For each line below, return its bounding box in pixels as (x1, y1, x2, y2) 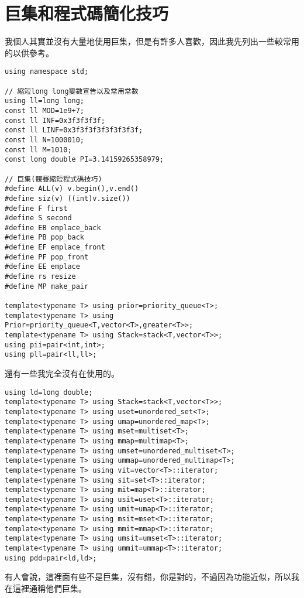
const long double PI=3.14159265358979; (5, 155, 164, 164)
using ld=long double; (5, 388, 93, 397)
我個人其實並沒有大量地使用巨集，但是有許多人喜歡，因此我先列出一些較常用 (5, 35, 299, 47)
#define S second (5, 214, 72, 223)
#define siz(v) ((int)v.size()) (5, 194, 130, 203)
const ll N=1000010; (5, 135, 85, 144)
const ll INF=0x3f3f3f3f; (5, 116, 105, 125)
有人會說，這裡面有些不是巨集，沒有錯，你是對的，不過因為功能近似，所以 (5, 570, 291, 583)
